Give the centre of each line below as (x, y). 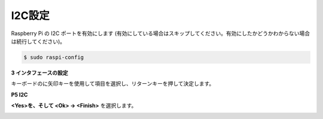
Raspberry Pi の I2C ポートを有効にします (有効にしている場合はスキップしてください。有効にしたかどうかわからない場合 (161, 33)
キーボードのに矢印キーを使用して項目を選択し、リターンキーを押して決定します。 (113, 84)
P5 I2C (19, 95)
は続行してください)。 (38, 41)
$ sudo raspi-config (54, 57)
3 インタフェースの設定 (39, 73)
